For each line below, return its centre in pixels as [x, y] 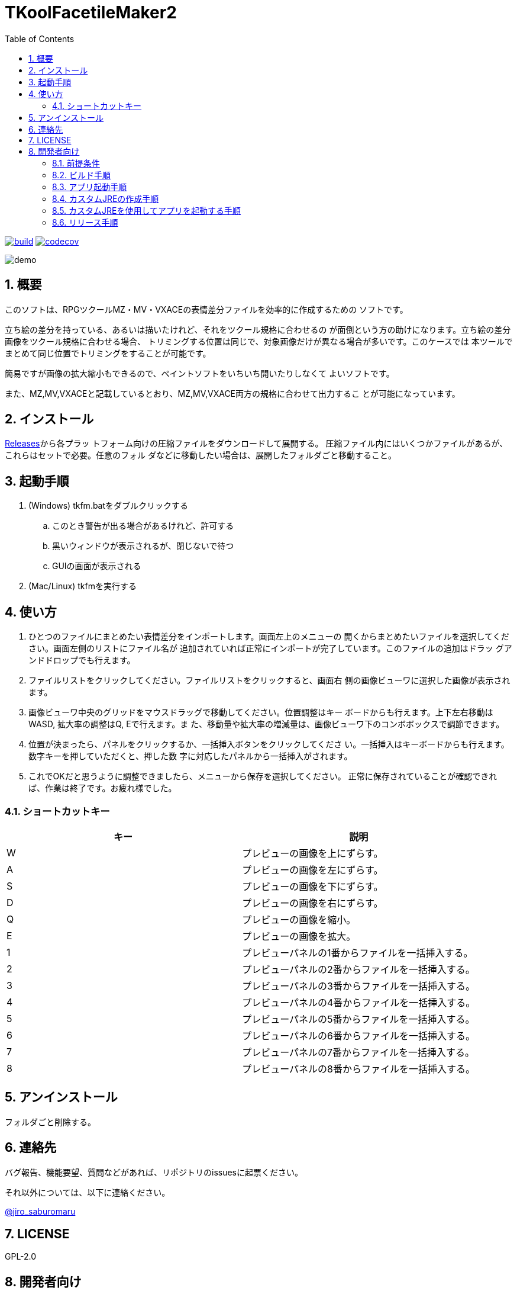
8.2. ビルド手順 [81, 175]
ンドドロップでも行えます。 [82, 660]
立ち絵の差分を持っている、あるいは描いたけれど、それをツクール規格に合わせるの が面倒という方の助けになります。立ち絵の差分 [258, 329]
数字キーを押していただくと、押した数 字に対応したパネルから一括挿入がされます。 [190, 756]
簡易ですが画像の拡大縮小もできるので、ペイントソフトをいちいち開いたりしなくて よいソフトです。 [200, 373]
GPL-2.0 [21, 1257]
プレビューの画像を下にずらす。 [313, 886]
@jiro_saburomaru [40, 1211]
